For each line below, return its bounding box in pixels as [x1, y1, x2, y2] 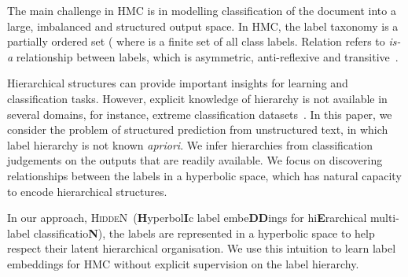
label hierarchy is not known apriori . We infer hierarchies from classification [7, 136, 373, 153]
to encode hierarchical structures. [7, 183, 167, 199]
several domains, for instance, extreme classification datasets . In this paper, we [7, 105, 392, 122]
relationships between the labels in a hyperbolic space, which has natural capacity [7, 167, 402, 183]
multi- [369, 209, 399, 226]
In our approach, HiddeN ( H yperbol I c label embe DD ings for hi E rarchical [7, 209, 367, 226]
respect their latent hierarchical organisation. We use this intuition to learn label [7, 240, 396, 257]
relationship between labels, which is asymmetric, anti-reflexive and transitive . [16, 48, 399, 65]
